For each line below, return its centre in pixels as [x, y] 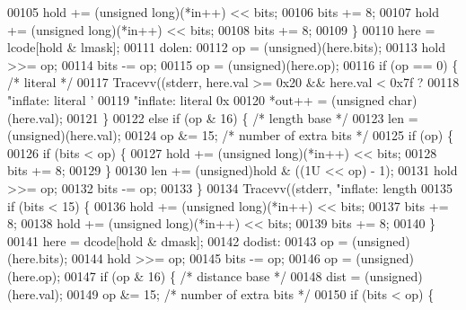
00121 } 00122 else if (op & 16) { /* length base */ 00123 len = [242, 117]
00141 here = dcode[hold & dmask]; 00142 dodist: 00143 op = [178, 240]
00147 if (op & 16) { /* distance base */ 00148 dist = [212, 275]
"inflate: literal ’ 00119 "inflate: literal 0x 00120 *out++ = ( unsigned [196, 99]
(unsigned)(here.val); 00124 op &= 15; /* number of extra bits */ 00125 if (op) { [230, 135]
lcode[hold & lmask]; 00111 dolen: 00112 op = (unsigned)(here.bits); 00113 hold [226, 47]
